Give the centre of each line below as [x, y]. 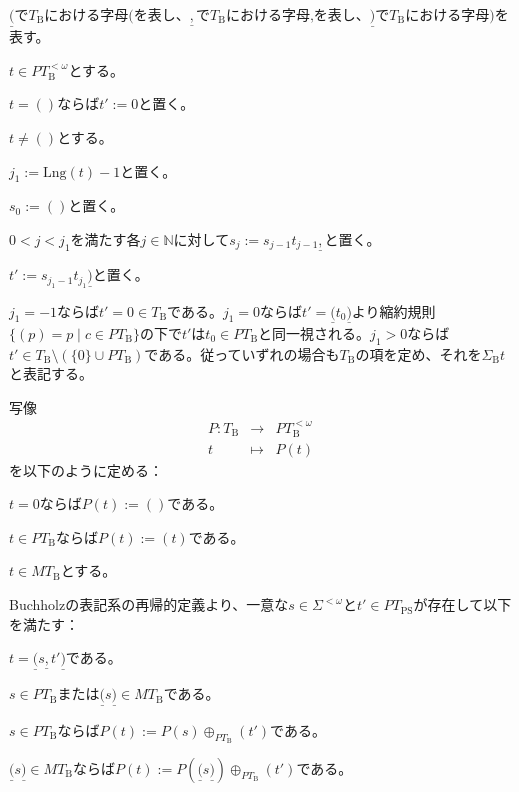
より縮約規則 [393, 310]
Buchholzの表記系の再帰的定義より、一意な [149, 604]
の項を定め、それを [418, 353]
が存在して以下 [462, 604]
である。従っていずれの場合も [242, 353]
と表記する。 [51, 373]
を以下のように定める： [86, 469]
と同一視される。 [314, 332]
